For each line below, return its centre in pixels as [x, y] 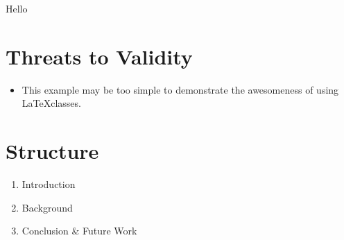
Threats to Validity [99, 56]
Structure [52, 151]
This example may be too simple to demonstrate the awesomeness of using [180, 89]
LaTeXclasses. [51, 103]
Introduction [49, 184]
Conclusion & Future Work [79, 231]
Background [47, 207]
